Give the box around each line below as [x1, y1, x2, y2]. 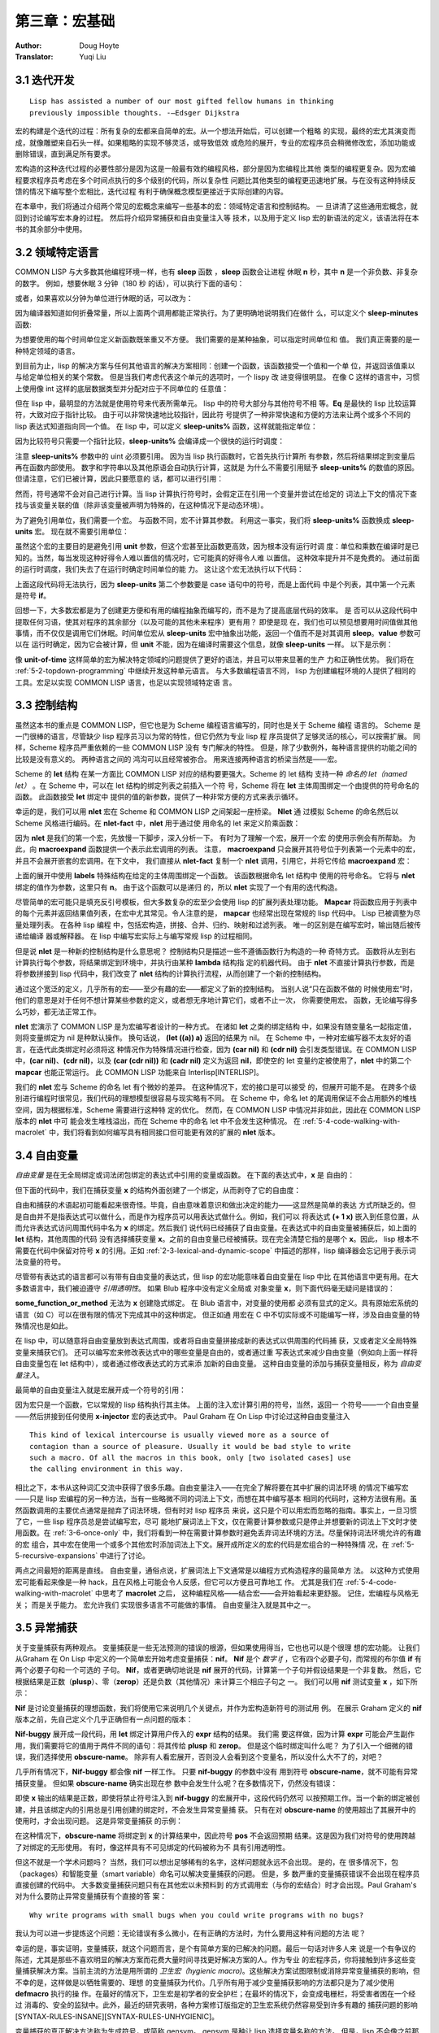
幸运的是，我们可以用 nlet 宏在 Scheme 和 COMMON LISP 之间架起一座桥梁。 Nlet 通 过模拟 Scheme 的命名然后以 [15, 807, 398, 816]
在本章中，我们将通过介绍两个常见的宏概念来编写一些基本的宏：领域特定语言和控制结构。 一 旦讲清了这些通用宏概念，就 [15, 202, 418, 211]
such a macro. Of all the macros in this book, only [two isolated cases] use [29, 1452, 351, 1462]
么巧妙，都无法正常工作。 [15, 1007, 101, 1016]
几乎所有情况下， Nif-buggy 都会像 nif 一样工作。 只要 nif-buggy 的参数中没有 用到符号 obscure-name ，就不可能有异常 [15, 1767, 418, 1777]
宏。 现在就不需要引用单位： [34, 526, 129, 536]
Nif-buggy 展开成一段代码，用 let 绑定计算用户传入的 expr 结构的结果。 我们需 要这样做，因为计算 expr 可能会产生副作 [15, 1729, 415, 1739]
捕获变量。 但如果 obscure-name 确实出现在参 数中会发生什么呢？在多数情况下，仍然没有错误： [15, 1778, 338, 1788]
